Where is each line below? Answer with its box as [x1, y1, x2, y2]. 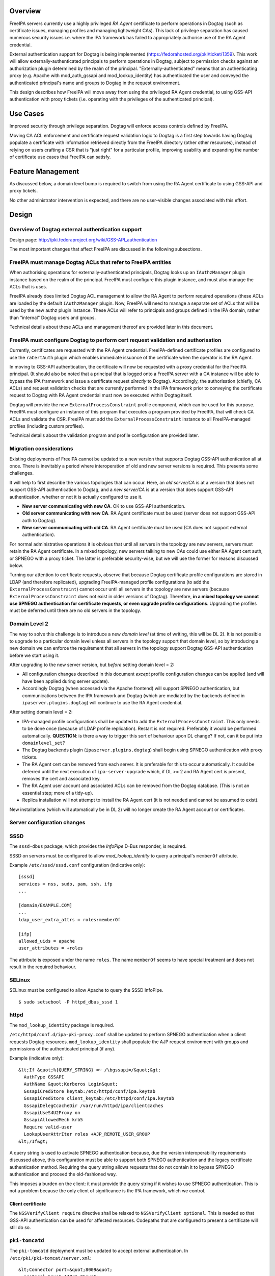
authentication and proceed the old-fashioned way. [9, 1171, 117, 1177]
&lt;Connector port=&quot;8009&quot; [18, 1267, 113, 1273]
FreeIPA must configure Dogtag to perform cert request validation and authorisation [9, 336, 222, 343]
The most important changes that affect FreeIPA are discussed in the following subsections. [9, 246, 202, 252]
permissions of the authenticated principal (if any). [9, 1045, 116, 1051]
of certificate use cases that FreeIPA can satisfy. [9, 154, 111, 160]
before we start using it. [9, 652, 60, 658]
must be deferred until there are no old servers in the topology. [9, 607, 142, 614]
